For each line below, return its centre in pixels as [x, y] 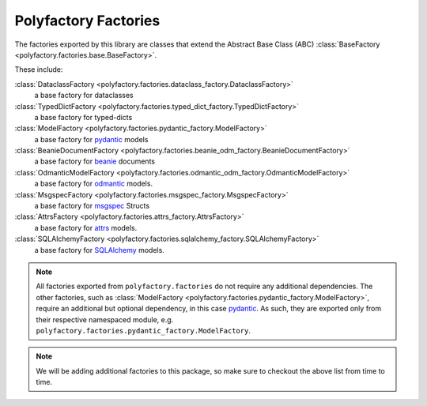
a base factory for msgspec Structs [92, 206]
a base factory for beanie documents [95, 161]
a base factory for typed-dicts [83, 117]
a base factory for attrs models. [86, 227]
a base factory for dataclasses [84, 96]
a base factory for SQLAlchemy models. [100, 250]
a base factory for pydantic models [91, 139]
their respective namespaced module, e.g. [105, 319]
